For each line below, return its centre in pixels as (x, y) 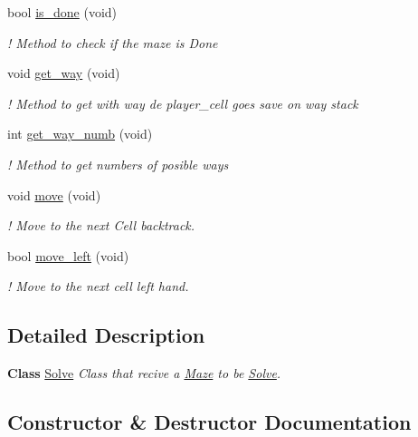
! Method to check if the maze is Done (113, 42)
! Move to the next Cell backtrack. (101, 225)
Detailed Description (106, 335)
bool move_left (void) (68, 255)
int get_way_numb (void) (80, 134)
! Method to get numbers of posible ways (118, 164)
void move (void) (54, 194)
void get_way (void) (64, 73)
